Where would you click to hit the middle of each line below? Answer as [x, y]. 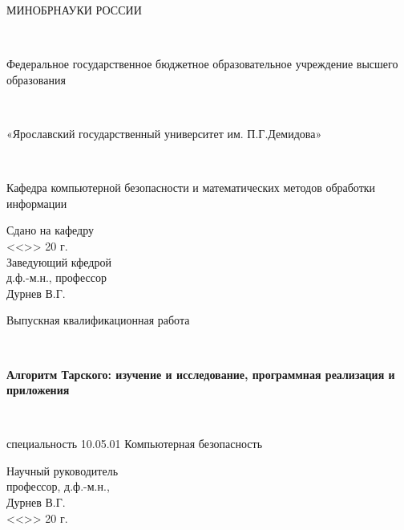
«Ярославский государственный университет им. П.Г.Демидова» [164, 133]
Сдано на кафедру [50, 230]
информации [37, 203]
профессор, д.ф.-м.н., [58, 486]
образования [36, 79]
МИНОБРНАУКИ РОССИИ [74, 10]
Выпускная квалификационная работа [98, 320]
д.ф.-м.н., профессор [57, 277]
